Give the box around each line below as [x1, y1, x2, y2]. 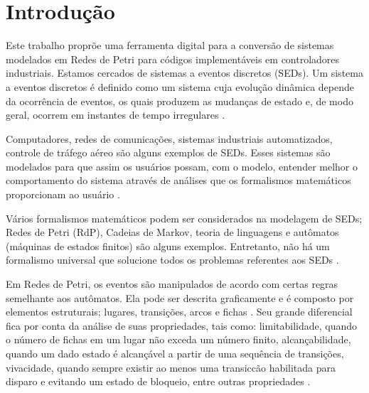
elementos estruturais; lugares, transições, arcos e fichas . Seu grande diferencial [6, 304, 353, 319]
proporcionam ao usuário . [6, 187, 120, 202]
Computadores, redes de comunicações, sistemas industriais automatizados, [6, 131, 333, 146]
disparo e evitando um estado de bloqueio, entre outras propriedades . [6, 374, 311, 389]
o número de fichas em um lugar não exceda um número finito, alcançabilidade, [6, 332, 351, 347]
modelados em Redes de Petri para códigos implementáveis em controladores [6, 51, 340, 66]
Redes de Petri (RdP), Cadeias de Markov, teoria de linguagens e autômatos [6, 225, 339, 239]
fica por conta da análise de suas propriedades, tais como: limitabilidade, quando [6, 318, 358, 333]
